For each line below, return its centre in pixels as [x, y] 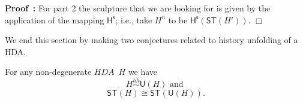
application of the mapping [55, 19]
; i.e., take [134, 19]
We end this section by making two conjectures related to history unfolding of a [151, 40]
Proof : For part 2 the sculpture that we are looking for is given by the [138, 8]
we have [143, 72]
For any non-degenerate [48, 72]
